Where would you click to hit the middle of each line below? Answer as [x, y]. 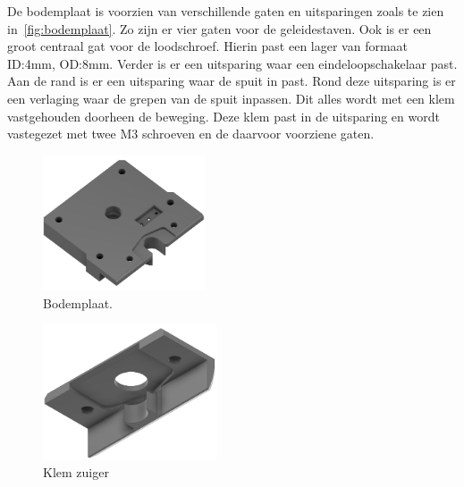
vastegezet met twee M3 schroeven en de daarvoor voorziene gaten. [191, 134]
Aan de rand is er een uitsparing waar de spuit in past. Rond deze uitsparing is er [232, 81]
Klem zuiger [76, 471]
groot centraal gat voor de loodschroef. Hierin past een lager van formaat [208, 46]
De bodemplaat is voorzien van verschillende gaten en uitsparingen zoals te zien [226, 11]
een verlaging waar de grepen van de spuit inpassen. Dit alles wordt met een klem [231, 98]
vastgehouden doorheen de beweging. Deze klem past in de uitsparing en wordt [224, 116]
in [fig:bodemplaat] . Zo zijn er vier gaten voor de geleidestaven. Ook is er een [219, 28]
